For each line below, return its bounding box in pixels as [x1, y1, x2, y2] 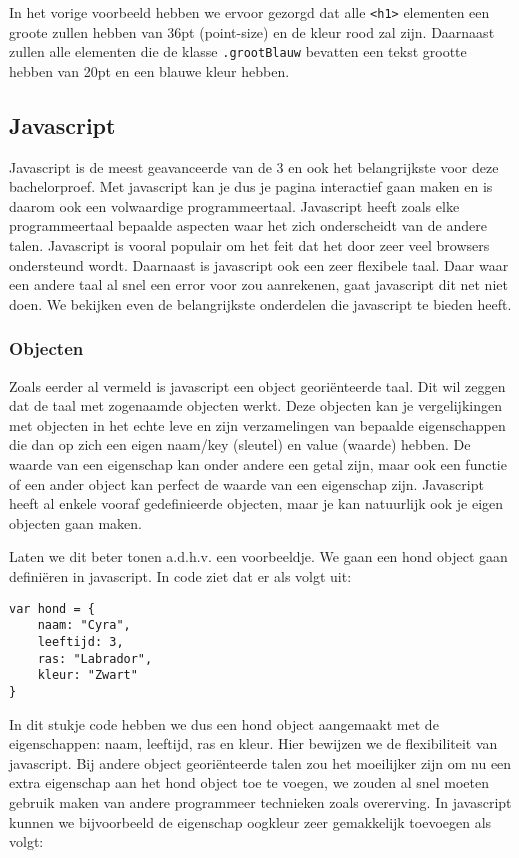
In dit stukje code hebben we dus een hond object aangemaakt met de [9, 713, 439, 734]
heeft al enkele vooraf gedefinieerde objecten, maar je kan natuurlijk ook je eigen [9, 493, 504, 514]
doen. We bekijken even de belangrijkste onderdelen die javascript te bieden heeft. [9, 293, 512, 314]
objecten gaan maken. [9, 512, 142, 533]
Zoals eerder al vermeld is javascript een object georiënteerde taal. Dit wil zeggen [9, 375, 506, 396]
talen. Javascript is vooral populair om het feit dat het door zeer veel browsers [9, 235, 490, 256]
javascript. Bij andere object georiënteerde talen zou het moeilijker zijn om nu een [9, 752, 512, 773]
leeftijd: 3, [37, 634, 124, 649]
